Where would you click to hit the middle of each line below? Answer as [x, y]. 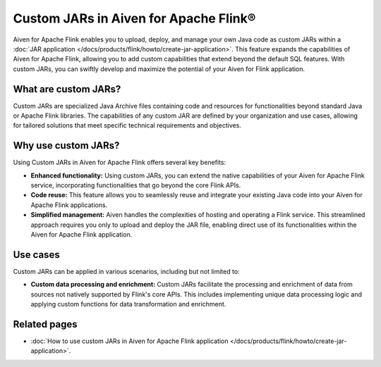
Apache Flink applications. [69, 205]
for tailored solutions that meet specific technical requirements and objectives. [127, 125]
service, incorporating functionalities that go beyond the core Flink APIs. [136, 185]
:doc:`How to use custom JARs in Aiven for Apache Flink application [129, 341]
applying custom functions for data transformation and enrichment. [128, 304]
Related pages [45, 324]
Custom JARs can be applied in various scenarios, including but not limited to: [126, 271]
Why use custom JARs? [66, 145]
